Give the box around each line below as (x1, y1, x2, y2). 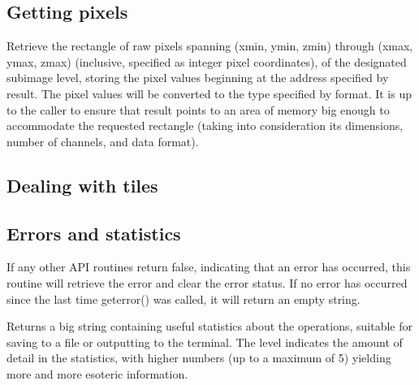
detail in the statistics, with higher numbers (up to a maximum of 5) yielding (6, 349, 391, 366)
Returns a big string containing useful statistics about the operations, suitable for (6, 318, 413, 335)
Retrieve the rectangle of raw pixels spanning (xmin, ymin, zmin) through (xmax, (6, 37, 413, 54)
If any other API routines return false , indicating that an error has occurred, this (6, 258, 411, 275)
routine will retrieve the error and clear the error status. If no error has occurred (6, 274, 408, 291)
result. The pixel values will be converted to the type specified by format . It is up (6, 84, 412, 102)
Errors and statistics (6, 220, 181, 245)
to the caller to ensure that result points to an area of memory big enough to (6, 101, 390, 118)
